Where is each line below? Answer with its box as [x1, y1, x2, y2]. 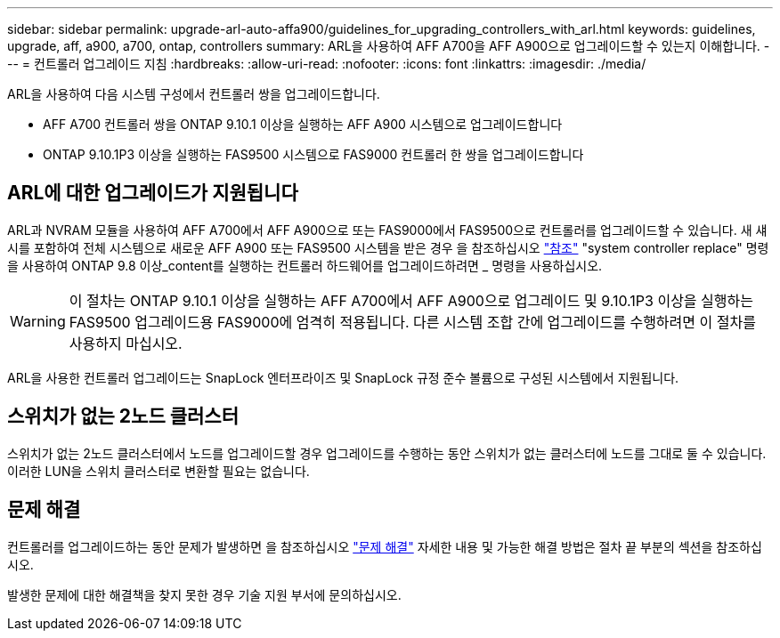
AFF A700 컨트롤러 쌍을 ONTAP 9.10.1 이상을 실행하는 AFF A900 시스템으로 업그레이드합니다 [43, 117, 563, 132]
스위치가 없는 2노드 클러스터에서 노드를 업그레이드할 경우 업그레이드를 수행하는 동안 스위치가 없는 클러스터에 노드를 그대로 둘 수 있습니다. [7, 445, 767, 461]
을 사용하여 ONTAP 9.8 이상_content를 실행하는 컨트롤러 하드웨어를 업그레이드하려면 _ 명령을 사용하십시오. [7, 257, 603, 273]
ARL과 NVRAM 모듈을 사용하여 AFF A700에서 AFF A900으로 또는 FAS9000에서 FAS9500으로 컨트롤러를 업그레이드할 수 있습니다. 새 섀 [7, 222, 768, 238]
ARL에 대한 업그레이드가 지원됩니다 [7, 182, 298, 205]
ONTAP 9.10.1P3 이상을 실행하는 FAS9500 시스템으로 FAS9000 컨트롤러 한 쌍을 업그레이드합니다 [43, 147, 584, 162]
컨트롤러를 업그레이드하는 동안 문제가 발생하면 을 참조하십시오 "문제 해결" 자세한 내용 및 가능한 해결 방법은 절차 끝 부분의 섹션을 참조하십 [7, 538, 762, 554]
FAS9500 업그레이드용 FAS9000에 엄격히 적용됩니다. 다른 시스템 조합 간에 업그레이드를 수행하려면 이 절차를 [69, 312, 756, 331]
